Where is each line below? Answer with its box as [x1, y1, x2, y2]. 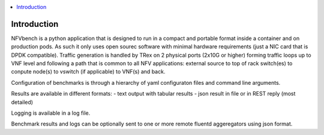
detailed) [11, 99, 33, 106]
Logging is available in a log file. [11, 109, 91, 116]
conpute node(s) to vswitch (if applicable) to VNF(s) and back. [11, 68, 166, 75]
